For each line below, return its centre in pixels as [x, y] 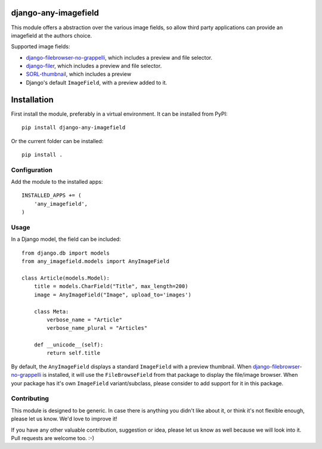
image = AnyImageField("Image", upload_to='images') [113, 295]
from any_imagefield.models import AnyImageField [96, 261]
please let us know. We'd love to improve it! [64, 419]
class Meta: [51, 311]
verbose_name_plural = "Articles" [97, 328]
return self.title [74, 353]
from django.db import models [66, 253]
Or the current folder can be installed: [57, 141]
